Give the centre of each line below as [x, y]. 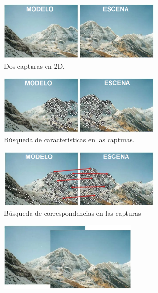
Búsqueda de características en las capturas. [69, 139]
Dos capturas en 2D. [34, 65]
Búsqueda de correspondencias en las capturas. [73, 213]
